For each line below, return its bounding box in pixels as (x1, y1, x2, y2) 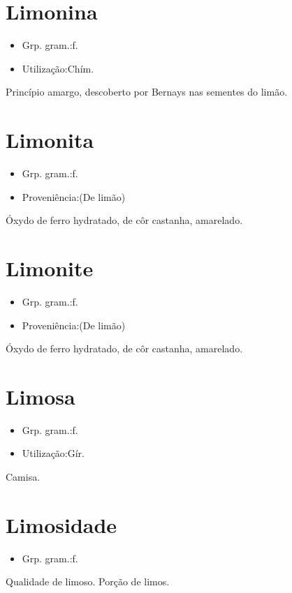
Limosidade (6, 510, 117, 539)
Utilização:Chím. (22, 61, 94, 75)
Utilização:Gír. (22, 446, 85, 460)
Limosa (6, 382, 75, 410)
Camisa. (6, 470, 41, 484)
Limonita (6, 126, 94, 154)
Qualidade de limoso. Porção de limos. (6, 574, 170, 589)
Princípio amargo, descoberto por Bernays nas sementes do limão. (6, 84, 288, 99)
